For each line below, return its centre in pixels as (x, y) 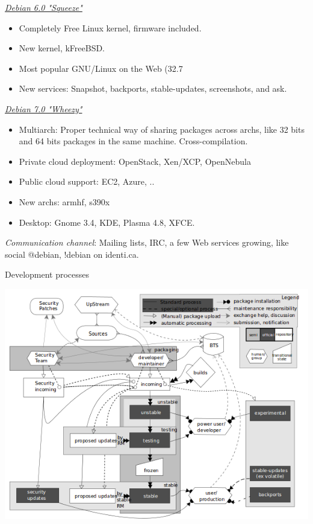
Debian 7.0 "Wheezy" (44, 108)
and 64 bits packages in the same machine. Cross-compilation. (133, 141)
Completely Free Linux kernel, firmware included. (110, 27)
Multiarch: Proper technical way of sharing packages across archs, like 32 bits (162, 129)
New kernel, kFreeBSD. (62, 48)
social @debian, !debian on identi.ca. (72, 254)
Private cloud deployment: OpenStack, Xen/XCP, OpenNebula (135, 161)
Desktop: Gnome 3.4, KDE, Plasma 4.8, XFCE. (107, 222)
